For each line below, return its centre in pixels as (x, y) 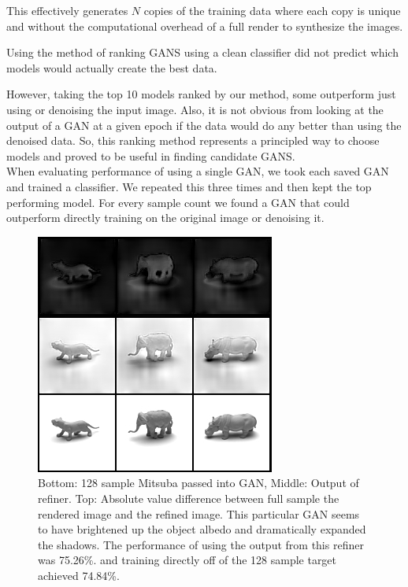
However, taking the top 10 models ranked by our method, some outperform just (201, 94)
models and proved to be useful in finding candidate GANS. (151, 155)
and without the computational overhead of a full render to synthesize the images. (205, 26)
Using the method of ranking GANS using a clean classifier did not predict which (202, 52)
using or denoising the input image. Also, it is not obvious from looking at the (195, 109)
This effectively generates (67, 10)
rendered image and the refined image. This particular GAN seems (199, 513)
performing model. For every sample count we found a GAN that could (178, 202)
